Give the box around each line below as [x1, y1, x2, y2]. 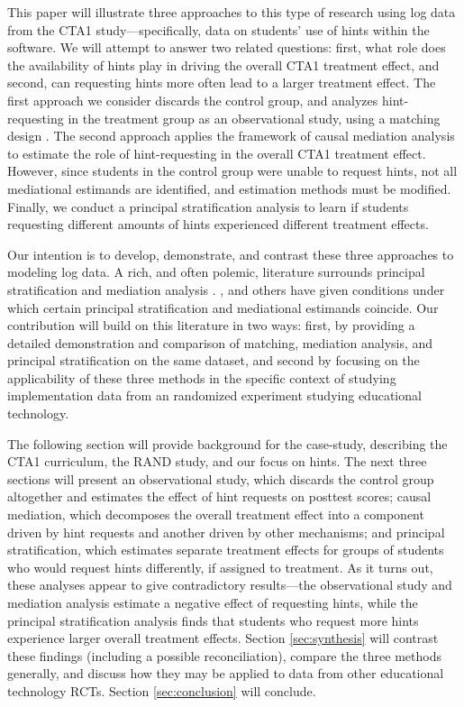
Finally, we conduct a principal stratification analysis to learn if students [7, 197, 409, 216]
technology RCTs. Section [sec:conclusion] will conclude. [7, 681, 316, 700]
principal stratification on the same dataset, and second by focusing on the [7, 351, 420, 370]
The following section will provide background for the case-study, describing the [7, 434, 448, 453]
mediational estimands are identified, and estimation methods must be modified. [7, 179, 451, 197]
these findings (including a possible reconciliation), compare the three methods [7, 646, 441, 665]
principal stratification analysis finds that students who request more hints [7, 611, 419, 629]
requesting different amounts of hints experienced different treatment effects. [7, 215, 429, 234]
